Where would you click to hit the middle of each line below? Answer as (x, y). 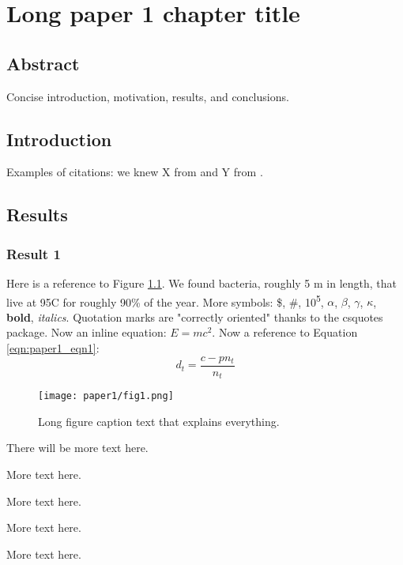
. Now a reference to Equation (285, 332)
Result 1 (34, 253)
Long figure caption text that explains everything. (159, 421)
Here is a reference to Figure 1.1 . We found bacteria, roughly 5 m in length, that (202, 282)
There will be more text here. (77, 448)
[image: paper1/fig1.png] (106, 396)
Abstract (43, 63)
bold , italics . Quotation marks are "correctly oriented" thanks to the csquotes (195, 316)
